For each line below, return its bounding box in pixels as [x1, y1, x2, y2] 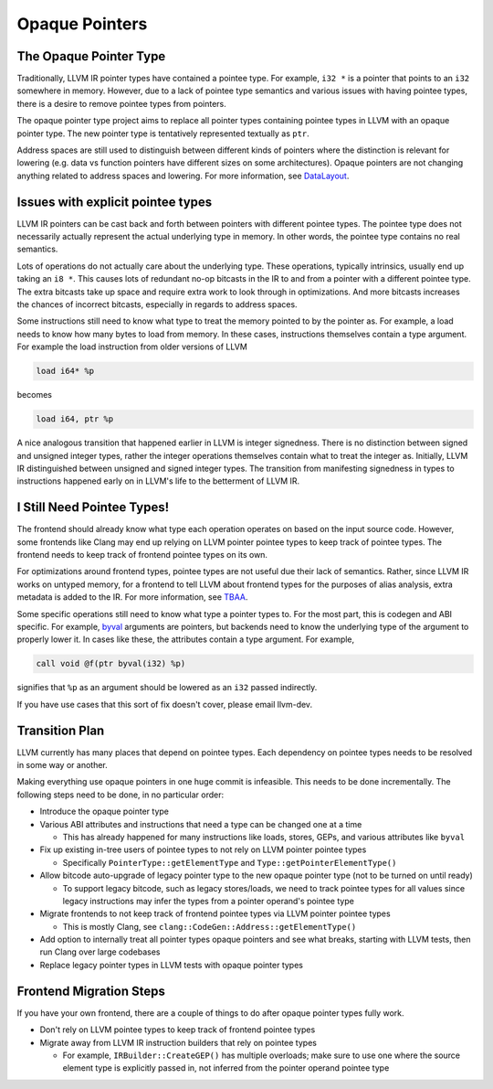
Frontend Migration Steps [16, 983, 166, 998]
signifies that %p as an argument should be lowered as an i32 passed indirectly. [16, 682, 318, 693]
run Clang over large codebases [39, 946, 161, 957]
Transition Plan [16, 722, 105, 738]
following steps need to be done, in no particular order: [16, 789, 224, 800]
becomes [16, 390, 52, 400]
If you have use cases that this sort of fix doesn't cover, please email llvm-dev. [16, 699, 313, 710]
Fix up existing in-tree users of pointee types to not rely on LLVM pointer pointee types [39, 844, 367, 855]
